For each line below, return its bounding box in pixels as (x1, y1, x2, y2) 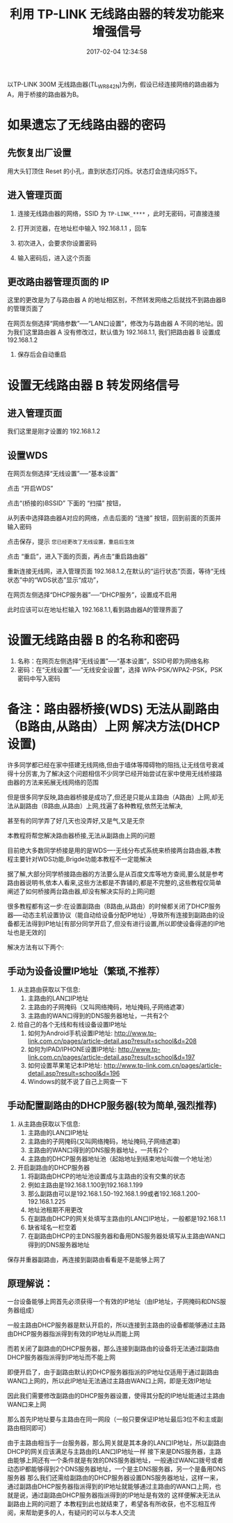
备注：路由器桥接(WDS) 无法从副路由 (7, 701, 220, 718)
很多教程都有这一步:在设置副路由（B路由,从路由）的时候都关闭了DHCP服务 (7, 902, 221, 911)
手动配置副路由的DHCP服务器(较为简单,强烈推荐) (7, 1100, 217, 1112)
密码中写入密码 (17, 674, 61, 683)
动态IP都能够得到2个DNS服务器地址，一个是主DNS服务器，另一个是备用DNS (7, 1465, 226, 1473)
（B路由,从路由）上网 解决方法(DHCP (7, 719, 220, 735)
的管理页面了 (7, 304, 44, 313)
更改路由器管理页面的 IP (7, 276, 110, 288)
